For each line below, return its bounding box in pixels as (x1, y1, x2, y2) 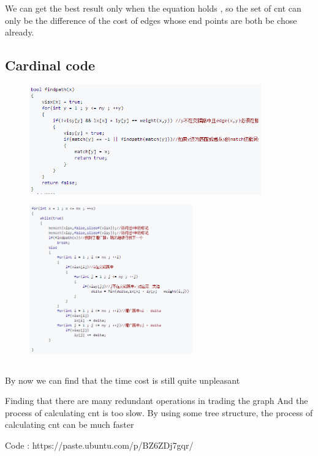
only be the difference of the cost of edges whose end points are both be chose (5, 13, 297, 26)
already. (5, 26, 34, 39)
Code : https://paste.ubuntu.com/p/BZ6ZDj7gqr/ (5, 439, 194, 452)
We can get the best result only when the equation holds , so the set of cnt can (5, 2, 301, 14)
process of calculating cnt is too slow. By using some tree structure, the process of (5, 406, 313, 419)
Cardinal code (5, 56, 96, 75)
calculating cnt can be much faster (5, 418, 134, 431)
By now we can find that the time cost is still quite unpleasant (5, 373, 240, 386)
